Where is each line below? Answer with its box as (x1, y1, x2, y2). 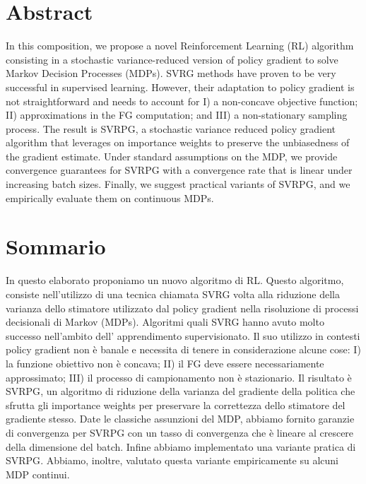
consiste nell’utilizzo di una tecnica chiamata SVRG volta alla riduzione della (6, 286, 340, 301)
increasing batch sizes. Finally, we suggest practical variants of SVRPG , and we (6, 177, 350, 191)
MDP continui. (6, 466, 70, 481)
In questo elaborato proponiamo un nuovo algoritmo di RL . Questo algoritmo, (6, 273, 344, 288)
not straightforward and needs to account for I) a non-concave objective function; (6, 93, 358, 108)
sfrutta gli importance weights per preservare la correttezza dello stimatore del (6, 397, 346, 412)
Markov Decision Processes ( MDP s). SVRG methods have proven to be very (6, 66, 336, 81)
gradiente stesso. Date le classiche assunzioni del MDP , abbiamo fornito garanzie (6, 411, 355, 426)
